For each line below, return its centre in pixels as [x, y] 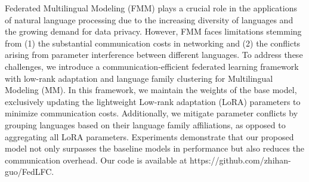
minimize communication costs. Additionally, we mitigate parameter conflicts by [152, 113]
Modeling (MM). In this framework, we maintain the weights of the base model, [151, 90]
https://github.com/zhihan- [240, 160]
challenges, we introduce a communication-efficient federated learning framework [152, 66]
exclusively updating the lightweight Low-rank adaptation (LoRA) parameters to [153, 101]
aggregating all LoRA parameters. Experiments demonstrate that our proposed [149, 136]
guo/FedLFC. [30, 172]
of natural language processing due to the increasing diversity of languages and [149, 19]
